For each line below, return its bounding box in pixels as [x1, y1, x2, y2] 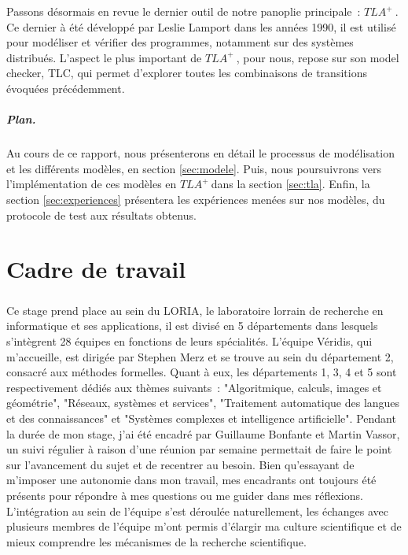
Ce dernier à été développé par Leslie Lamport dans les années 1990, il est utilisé [6, 18, 396, 35]
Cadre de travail [6, 253, 186, 285]
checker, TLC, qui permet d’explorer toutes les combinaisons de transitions [6, 65, 367, 81]
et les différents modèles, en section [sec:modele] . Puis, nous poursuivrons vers [6, 160, 382, 176]
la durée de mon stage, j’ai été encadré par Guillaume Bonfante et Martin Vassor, [6, 425, 400, 442]
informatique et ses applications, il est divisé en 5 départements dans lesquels [6, 317, 378, 334]
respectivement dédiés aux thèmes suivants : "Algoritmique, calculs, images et [6, 379, 382, 395]
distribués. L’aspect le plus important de [6, 49, 202, 65]
